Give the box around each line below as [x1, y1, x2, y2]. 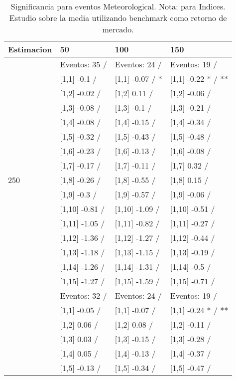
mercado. [102, 23, 134, 35]
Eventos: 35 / [60, 58, 107, 70]
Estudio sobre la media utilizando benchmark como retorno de [9, 12, 227, 23]
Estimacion [8, 43, 52, 55]
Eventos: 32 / [60, 290, 107, 301]
